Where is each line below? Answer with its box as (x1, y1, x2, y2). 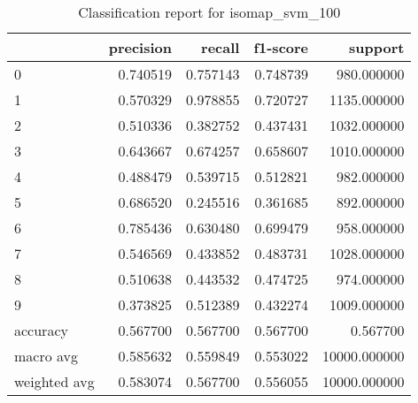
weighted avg (14, 371, 95, 392)
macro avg (14, 346, 79, 366)
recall (201, 37, 240, 57)
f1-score (253, 37, 309, 57)
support (349, 37, 405, 57)
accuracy (14, 320, 68, 340)
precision (108, 37, 172, 57)
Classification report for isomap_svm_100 (78, 2, 341, 22)
